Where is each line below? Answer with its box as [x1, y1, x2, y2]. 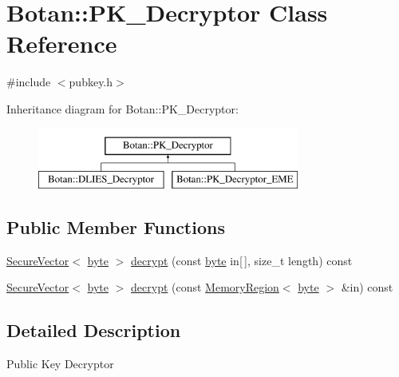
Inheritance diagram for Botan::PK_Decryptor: [6, 100, 239, 117]
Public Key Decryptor [6, 355, 114, 372]
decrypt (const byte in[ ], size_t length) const [131, 252, 353, 268]
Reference [6, 27, 117, 60]
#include [6, 73, 51, 90]
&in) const [341, 279, 393, 296]
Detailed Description [6, 318, 181, 343]
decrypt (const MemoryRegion [131, 279, 279, 296]
